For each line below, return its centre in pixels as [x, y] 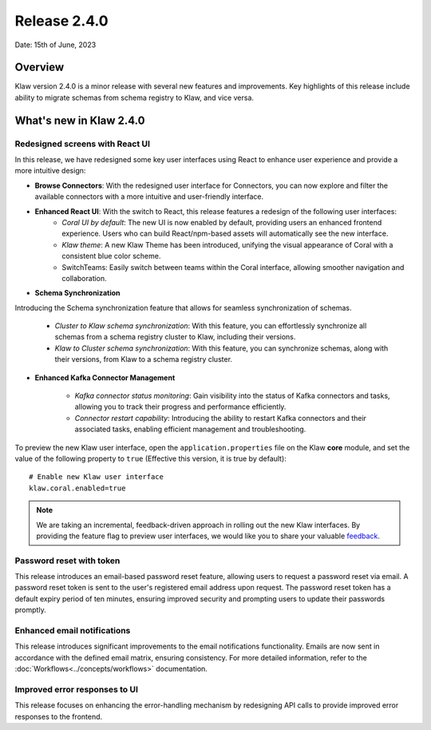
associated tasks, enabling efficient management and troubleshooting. [190, 429]
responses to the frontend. [59, 716]
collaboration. [84, 278]
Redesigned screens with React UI [83, 144]
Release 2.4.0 [61, 21]
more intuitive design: [50, 171]
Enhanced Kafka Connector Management [105, 377]
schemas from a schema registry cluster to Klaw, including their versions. [175, 337]
